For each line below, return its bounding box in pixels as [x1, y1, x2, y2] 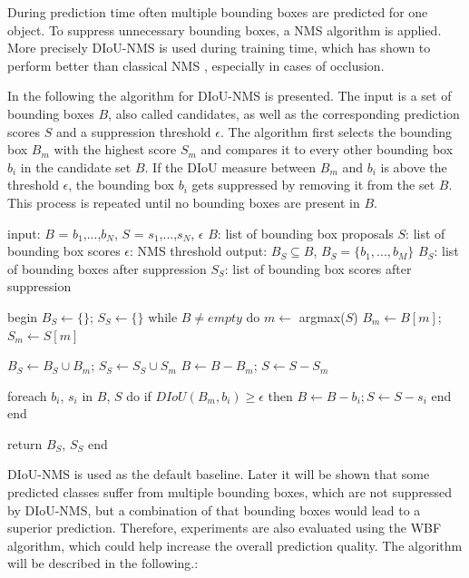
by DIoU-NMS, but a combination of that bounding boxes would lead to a [7, 500, 421, 519]
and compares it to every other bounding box [200, 140, 454, 159]
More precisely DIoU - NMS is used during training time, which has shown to [7, 38, 431, 57]
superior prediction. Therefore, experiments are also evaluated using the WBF [7, 518, 442, 537]
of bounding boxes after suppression [7, 259, 207, 278]
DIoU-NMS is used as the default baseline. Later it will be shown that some [7, 465, 430, 484]
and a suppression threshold [55, 122, 211, 141]
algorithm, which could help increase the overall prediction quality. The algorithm [7, 535, 463, 554]
